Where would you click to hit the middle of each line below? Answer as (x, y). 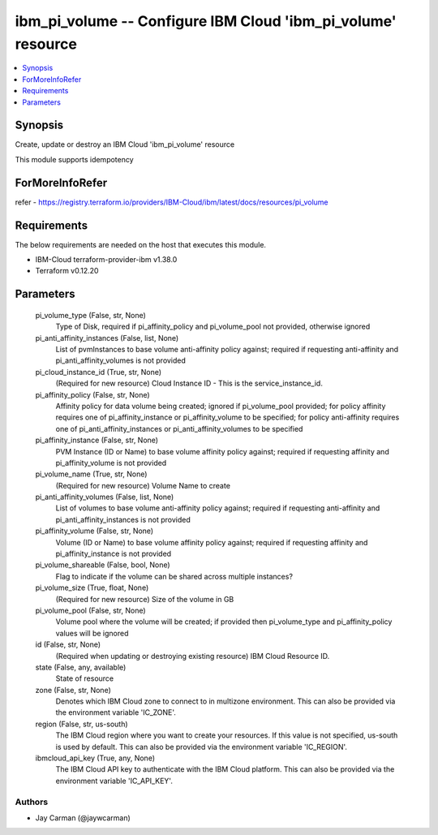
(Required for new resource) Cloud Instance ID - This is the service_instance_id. (189, 383)
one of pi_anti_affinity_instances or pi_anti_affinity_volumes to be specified (179, 428)
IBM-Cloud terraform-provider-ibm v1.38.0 (106, 260)
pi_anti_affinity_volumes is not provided (121, 360)
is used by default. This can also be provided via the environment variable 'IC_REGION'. (202, 747)
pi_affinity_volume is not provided (111, 463)
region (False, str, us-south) (82, 724)
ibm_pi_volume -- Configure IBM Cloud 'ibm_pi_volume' (206, 21)
